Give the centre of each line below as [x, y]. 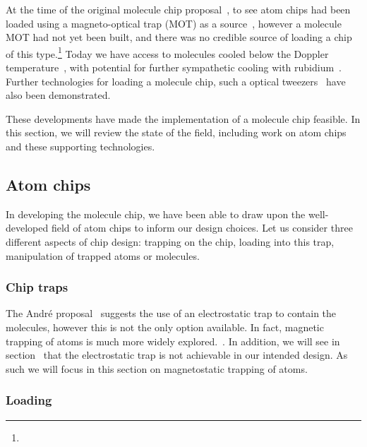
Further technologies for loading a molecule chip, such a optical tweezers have [176, 81]
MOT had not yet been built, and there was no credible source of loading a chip [179, 37]
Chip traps [37, 287]
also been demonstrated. [58, 95]
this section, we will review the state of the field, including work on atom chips [176, 132]
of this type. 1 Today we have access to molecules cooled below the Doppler [167, 52]
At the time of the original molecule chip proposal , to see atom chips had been [178, 9]
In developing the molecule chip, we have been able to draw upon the [156, 214]
